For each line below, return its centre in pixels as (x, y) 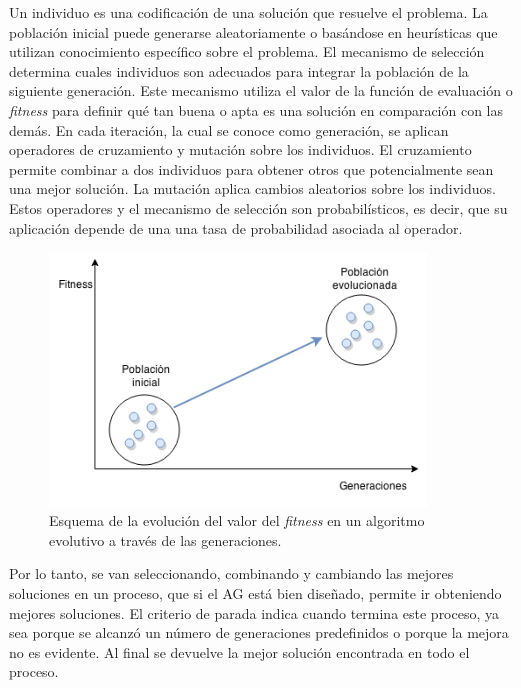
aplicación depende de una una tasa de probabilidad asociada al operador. (236, 227)
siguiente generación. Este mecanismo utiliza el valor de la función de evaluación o (261, 90)
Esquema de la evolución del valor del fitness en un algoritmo (237, 520)
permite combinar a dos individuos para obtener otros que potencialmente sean (251, 168)
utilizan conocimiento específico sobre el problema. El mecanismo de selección (247, 51)
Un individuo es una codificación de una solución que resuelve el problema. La (248, 12)
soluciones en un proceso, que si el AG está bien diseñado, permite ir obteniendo (255, 593)
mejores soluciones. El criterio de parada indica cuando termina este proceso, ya (254, 612)
